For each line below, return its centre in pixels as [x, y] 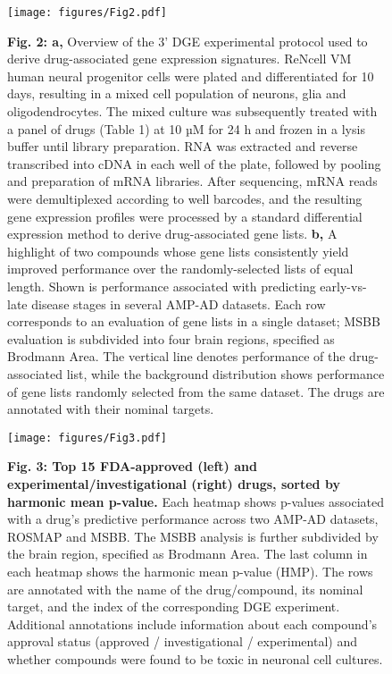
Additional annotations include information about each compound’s [192, 623]
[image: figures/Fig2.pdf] [87, 13]
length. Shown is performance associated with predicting [162, 286]
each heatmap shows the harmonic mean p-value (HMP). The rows [190, 571]
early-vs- [343, 286]
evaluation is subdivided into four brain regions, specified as [171, 338]
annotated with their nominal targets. [111, 409]
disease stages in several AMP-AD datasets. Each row [179, 303]
